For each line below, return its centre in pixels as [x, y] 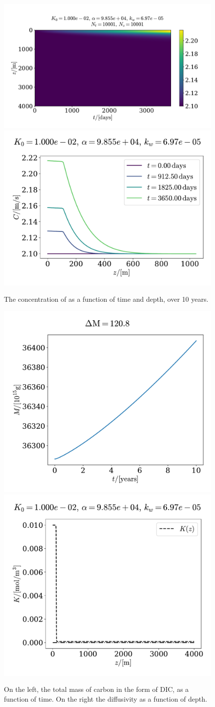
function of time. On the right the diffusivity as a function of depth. [106, 698]
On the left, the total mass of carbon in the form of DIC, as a [97, 689]
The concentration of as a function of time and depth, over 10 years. [106, 299]
